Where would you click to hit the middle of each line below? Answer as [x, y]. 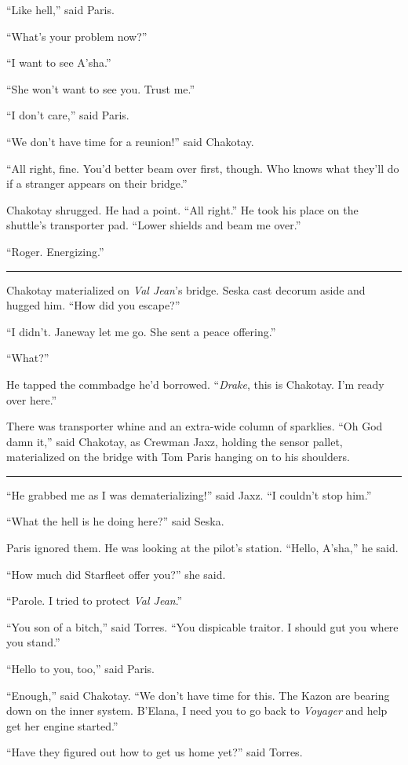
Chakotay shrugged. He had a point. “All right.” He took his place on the [182, 209]
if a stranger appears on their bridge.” [97, 183]
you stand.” [33, 642]
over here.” [32, 399]
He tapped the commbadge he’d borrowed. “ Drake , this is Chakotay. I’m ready [195, 384]
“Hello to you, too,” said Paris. [80, 669]
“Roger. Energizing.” [55, 251]
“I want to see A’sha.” [59, 62]
